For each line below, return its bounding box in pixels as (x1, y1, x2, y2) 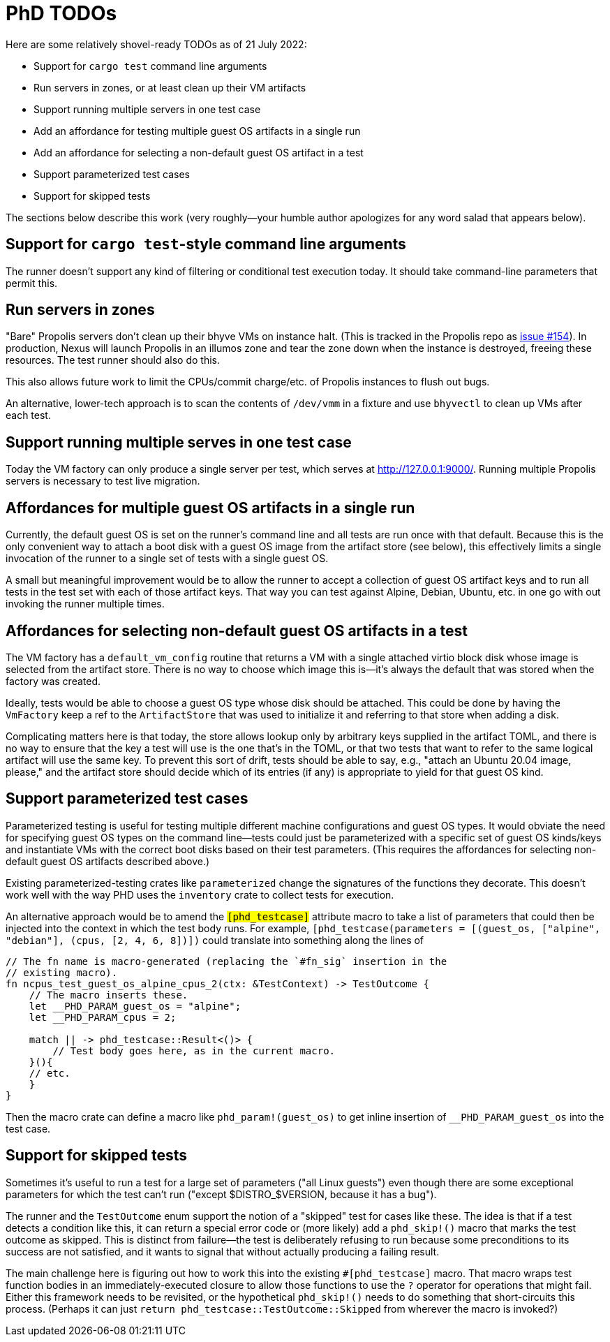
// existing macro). (6, 966, 118, 978)
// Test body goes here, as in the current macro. (52, 1045, 336, 1056)
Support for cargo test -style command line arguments (6, 235, 406, 253)
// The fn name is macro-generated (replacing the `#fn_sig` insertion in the (6, 955, 447, 967)
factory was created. (6, 674, 101, 687)
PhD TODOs (6, 1, 117, 25)
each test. (6, 409, 51, 422)
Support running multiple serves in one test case (6, 433, 352, 451)
